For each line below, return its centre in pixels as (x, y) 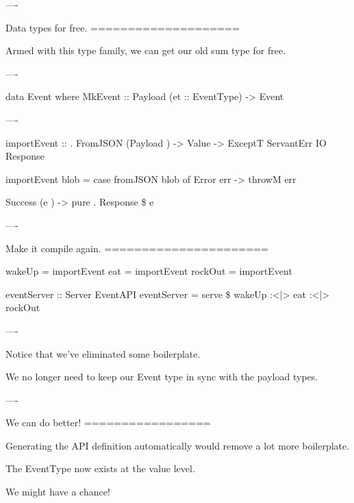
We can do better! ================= (108, 422)
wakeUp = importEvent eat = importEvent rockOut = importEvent (149, 271)
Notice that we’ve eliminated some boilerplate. (103, 353)
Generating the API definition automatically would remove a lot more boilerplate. (178, 445)
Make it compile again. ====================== (137, 248)
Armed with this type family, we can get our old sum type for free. (146, 50)
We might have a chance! (58, 492)
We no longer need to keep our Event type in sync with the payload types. (162, 377)
